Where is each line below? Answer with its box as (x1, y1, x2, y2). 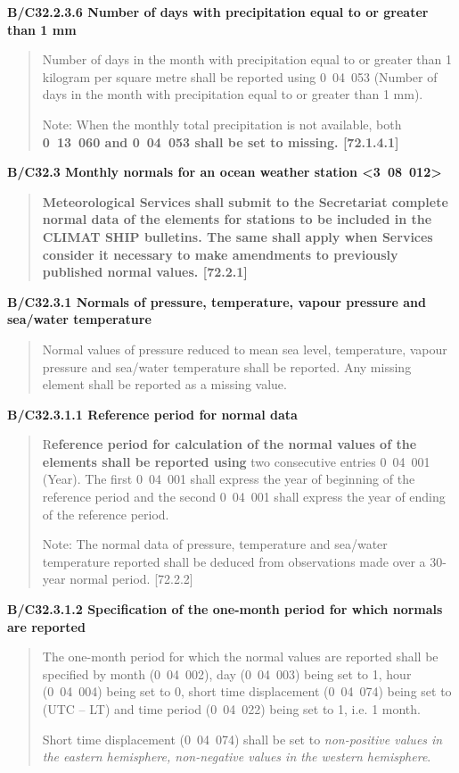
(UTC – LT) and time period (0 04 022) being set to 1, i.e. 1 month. (42, 700, 421, 718)
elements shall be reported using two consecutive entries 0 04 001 (42, 452, 430, 470)
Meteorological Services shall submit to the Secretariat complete (42, 192, 448, 211)
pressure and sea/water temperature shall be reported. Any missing (42, 357, 412, 376)
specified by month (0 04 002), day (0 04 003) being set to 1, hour (42, 664, 412, 683)
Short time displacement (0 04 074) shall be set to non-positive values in (42, 729, 443, 748)
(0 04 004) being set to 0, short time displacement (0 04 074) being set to (42, 682, 452, 701)
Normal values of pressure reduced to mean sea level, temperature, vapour (42, 339, 447, 358)
